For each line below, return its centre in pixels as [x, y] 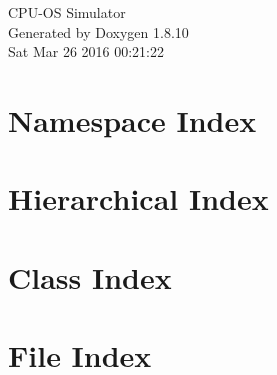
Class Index [90, 276]
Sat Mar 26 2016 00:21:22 [86, 51]
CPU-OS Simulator [67, 12]
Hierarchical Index [138, 198]
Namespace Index [132, 119]
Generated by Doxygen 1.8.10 [98, 31]
